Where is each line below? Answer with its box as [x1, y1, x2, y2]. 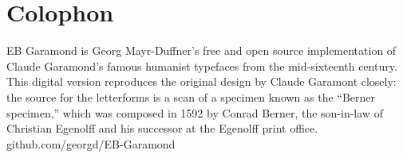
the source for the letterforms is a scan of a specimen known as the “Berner [6, 88, 376, 105]
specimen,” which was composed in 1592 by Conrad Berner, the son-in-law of [6, 104, 383, 121]
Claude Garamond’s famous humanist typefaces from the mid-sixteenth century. [6, 57, 397, 74]
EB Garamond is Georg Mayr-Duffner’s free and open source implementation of [6, 42, 397, 59]
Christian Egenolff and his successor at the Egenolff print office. [6, 120, 318, 137]
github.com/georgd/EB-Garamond [6, 135, 176, 152]
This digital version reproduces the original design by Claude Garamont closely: [6, 73, 397, 90]
